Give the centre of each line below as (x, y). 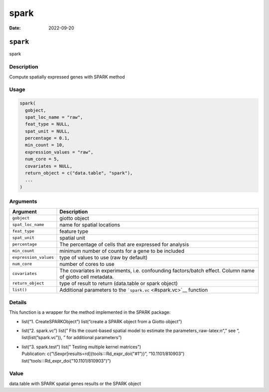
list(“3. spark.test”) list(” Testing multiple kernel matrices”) (81, 347)
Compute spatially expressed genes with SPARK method (67, 77)
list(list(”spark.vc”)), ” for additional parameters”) (72, 338)
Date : (15, 28)
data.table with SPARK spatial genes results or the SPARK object (75, 384)
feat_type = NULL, (47, 124)
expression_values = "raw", (59, 152)
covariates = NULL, (49, 166)
